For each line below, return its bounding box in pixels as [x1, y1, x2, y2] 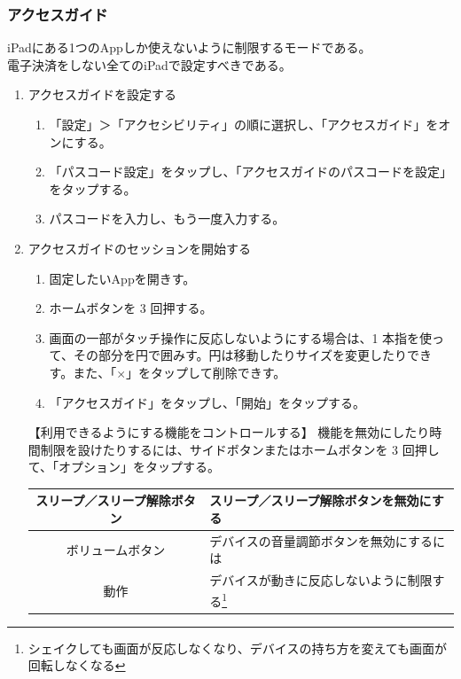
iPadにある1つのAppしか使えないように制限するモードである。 [7, 38, 371, 57]
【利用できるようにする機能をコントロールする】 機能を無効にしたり [27, 423, 430, 441]
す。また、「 [49, 363, 117, 381]
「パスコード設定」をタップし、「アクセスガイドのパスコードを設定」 [49, 162, 452, 181]
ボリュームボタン [66, 540, 166, 558]
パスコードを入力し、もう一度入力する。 [49, 209, 285, 228]
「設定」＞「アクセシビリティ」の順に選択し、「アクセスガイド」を [49, 115, 439, 133]
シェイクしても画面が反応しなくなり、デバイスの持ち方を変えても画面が [27, 638, 448, 657]
